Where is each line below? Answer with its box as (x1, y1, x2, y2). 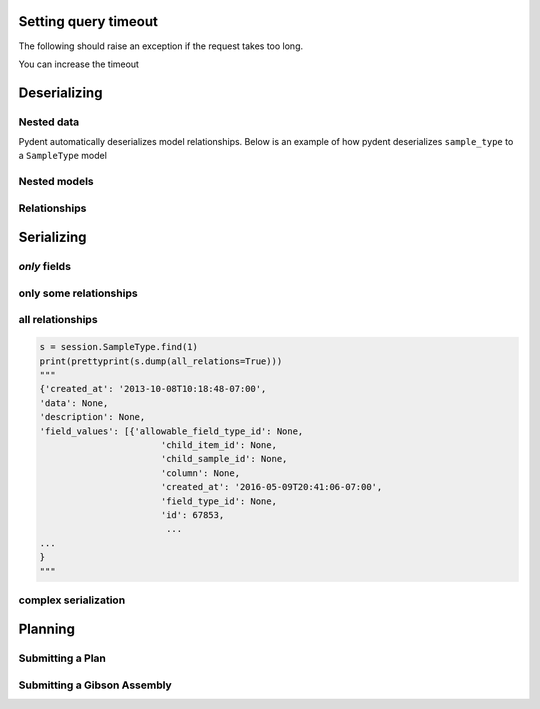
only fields (18, 260, 72, 274)
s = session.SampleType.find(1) (39, 341, 199, 353)
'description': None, (39, 411, 146, 423)
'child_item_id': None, (160, 440, 277, 450)
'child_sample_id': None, (160, 453, 288, 465)
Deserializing (18, 84, 103, 101)
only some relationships (18, 286, 139, 300)
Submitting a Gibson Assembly (18, 678, 172, 692)
